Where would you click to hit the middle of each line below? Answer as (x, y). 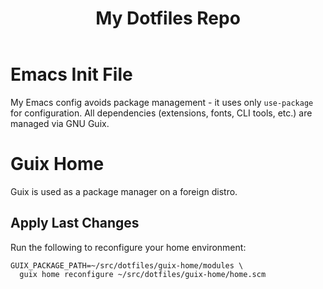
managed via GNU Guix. (60, 123)
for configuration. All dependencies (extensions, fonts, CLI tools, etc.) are (161, 113)
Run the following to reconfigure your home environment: (128, 247)
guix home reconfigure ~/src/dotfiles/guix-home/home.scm (143, 274)
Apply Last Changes (75, 223)
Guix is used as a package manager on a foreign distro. (124, 191)
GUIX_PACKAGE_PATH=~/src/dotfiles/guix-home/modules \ (127, 265)
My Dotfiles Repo (168, 18)
